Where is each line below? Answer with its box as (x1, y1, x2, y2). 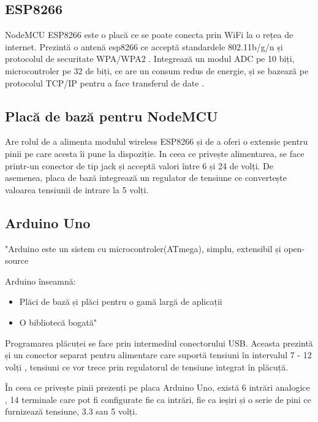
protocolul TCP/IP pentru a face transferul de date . (5, 76, 204, 89)
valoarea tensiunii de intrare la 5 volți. (5, 183, 149, 196)
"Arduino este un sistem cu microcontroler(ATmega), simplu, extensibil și (5, 242, 281, 255)
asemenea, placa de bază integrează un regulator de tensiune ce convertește (5, 171, 287, 184)
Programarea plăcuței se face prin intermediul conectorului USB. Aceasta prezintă (5, 336, 313, 349)
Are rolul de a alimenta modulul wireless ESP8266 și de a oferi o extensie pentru (5, 135, 308, 148)
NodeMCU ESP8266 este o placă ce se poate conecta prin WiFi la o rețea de (5, 28, 293, 41)
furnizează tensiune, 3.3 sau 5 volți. (5, 405, 138, 418)
